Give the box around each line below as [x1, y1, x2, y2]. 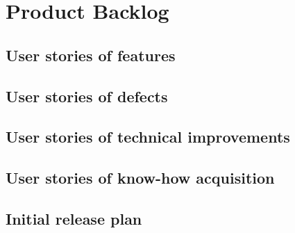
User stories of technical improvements [6, 126, 290, 147]
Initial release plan [6, 207, 142, 229]
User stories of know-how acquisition [6, 167, 275, 188]
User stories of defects [6, 85, 168, 106]
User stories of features [6, 44, 176, 65]
